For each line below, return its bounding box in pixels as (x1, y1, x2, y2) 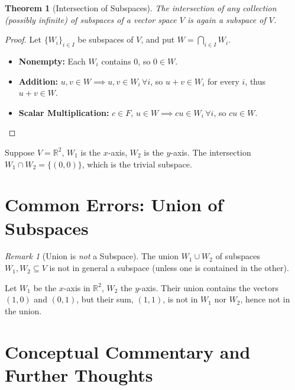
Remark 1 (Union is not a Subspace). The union (5, 250, 179, 262)
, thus (245, 75, 266, 87)
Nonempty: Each (18, 54, 86, 67)
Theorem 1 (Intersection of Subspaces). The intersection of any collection (5, 2, 277, 14)
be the (33, 281, 57, 294)
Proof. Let (5, 33, 41, 46)
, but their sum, (76, 293, 134, 305)
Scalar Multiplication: (18, 106, 109, 118)
